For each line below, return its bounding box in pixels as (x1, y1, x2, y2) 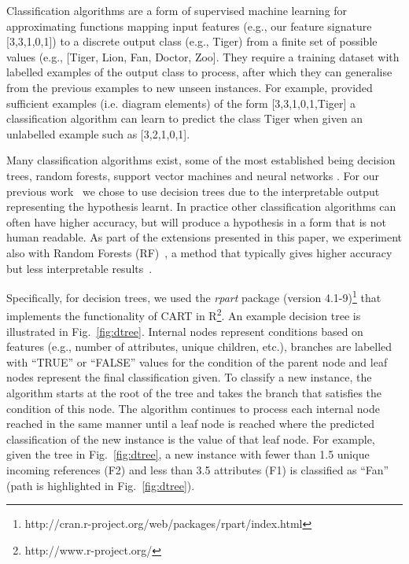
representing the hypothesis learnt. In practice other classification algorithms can (6, 198, 396, 215)
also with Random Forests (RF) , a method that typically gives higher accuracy (6, 244, 392, 260)
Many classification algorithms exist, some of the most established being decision (6, 152, 396, 168)
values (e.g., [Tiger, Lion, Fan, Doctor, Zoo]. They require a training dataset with (6, 48, 400, 65)
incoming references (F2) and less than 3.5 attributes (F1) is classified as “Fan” (6, 461, 389, 477)
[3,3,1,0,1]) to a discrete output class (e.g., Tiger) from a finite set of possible (6, 33, 378, 50)
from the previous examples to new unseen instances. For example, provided (6, 79, 373, 95)
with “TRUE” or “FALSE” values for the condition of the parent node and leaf (6, 353, 388, 370)
